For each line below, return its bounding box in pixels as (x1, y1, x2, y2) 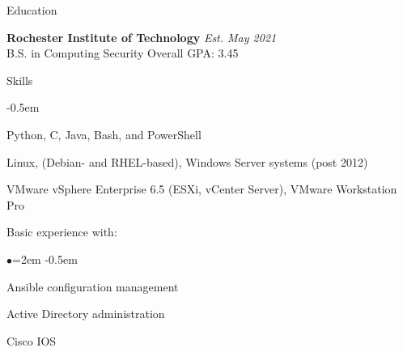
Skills (6, 71, 33, 88)
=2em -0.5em (12, 250, 78, 267)
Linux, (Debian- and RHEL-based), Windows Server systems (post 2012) (6, 153, 368, 170)
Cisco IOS (6, 332, 57, 349)
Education (6, 2, 57, 18)
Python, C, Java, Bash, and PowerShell (6, 125, 201, 142)
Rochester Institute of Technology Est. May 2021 (6, 28, 277, 45)
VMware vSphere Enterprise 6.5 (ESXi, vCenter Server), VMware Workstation (6, 180, 397, 197)
